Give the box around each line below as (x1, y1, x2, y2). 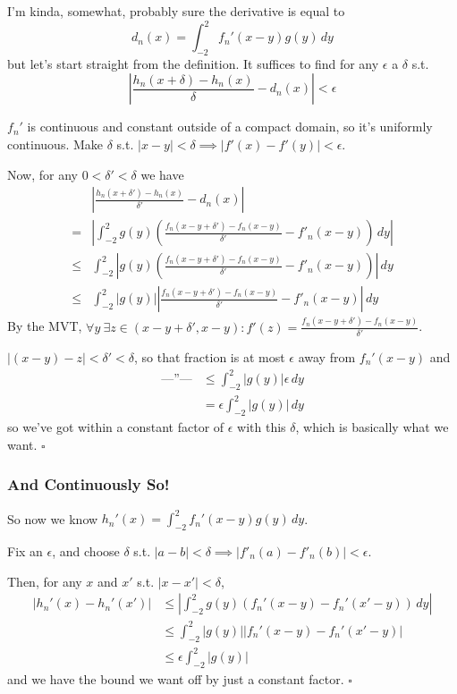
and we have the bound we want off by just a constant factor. (7, 669, 344, 688)
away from (298, 348, 356, 367)
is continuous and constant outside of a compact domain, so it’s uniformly (27, 117, 433, 136)
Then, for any (7, 571, 82, 590)
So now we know (7, 509, 98, 528)
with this (237, 418, 286, 436)
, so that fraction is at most (134, 348, 285, 367)
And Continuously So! (7, 473, 170, 495)
